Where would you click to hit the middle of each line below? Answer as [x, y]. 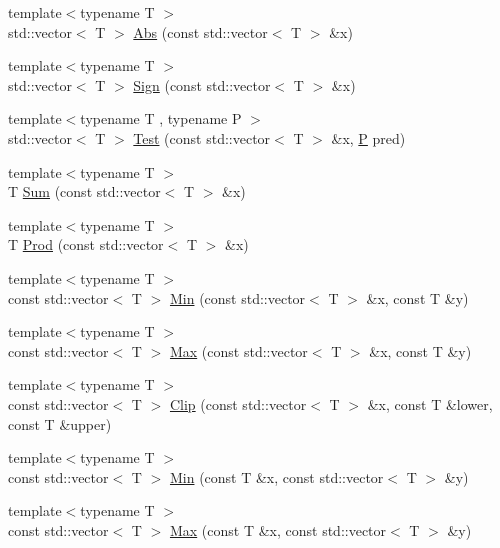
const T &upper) [60, 423]
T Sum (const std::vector [84, 191]
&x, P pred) [368, 137]
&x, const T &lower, [430, 403]
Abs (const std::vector [200, 31]
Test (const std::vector [202, 137]
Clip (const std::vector [238, 403]
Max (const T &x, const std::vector [278, 529]
